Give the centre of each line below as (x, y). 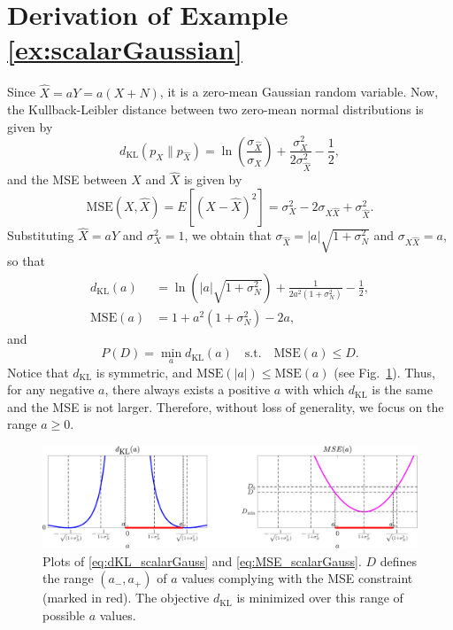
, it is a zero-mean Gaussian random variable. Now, (299, 92)
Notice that (38, 372)
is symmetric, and (144, 372)
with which (315, 389)
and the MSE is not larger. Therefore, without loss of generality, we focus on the (226, 406)
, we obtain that (228, 235)
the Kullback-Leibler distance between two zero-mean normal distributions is (215, 109)
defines (399, 560)
